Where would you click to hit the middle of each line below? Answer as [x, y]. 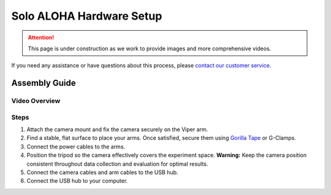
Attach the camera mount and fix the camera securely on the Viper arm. [117, 129]
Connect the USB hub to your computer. [77, 181]
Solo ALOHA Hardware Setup [87, 16]
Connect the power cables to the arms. [76, 147]
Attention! [41, 37]
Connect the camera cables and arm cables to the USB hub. [102, 172]
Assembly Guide [44, 83]
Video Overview [36, 101]
